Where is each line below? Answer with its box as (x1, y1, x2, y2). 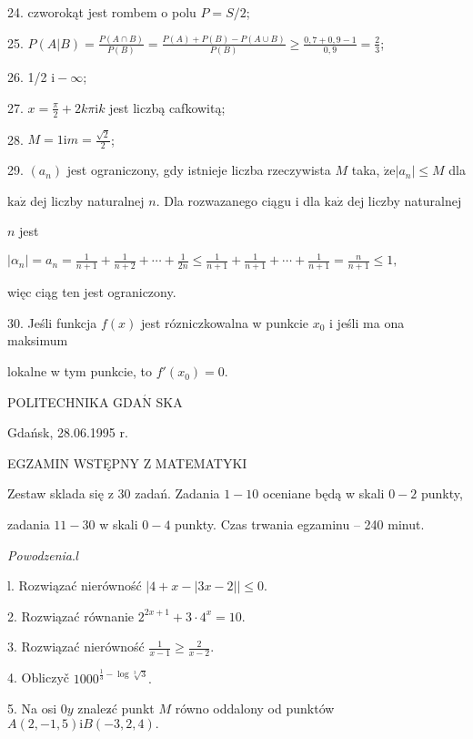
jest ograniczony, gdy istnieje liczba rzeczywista (66, 160, 331, 180)
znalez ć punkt (77, 699, 155, 718)
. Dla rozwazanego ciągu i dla (156, 190, 320, 210)
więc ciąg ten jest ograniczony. (7, 282, 176, 302)
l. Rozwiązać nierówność (7, 576, 142, 595)
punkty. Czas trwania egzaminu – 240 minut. (175, 515, 425, 534)
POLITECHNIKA (7, 392, 109, 411)
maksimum (7, 331, 68, 350)
